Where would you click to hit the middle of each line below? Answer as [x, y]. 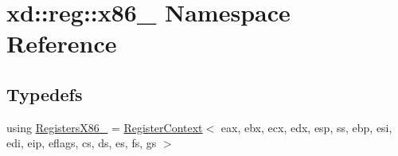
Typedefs [45, 94]
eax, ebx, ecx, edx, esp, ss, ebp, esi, [306, 127]
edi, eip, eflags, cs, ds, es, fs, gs [82, 143]
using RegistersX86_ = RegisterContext [105, 127]
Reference [62, 43]
